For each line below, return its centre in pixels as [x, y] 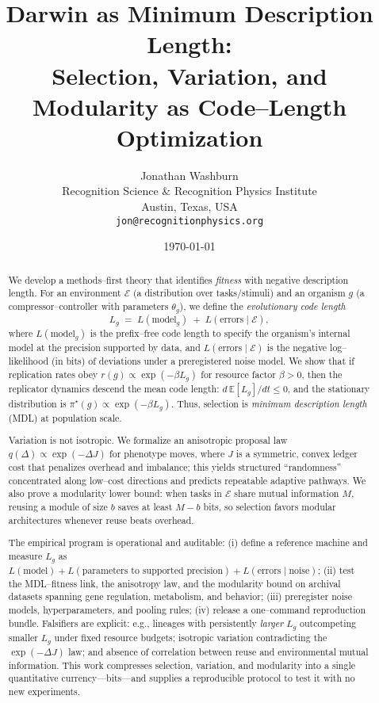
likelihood [29, 361]
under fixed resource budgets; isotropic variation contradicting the [191, 637]
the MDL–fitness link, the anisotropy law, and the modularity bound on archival [174, 583]
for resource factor [238, 374]
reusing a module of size [58, 506]
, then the [322, 374]
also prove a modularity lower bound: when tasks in [115, 493]
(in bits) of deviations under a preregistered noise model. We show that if [203, 361]
